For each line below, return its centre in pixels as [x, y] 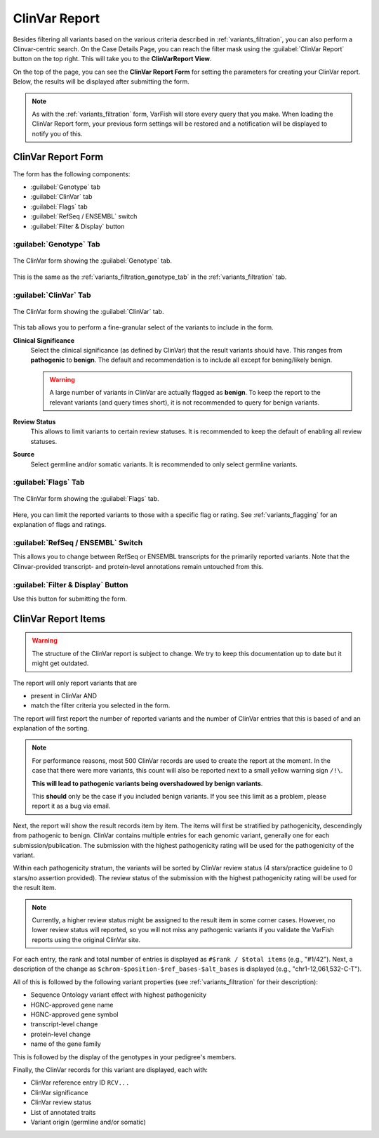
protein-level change [61, 1034]
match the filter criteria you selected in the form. [100, 705]
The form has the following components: [72, 174]
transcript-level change [64, 1024]
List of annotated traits [63, 1112]
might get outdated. [60, 663]
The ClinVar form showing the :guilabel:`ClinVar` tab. [88, 311]
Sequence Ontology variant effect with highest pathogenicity [119, 995]
